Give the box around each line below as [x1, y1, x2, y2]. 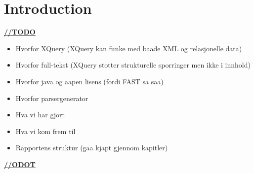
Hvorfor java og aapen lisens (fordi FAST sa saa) [15, 76, 164, 86]
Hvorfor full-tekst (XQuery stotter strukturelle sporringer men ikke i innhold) [15, 60, 251, 70]
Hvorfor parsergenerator [15, 93, 88, 103]
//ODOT [4, 159, 36, 169]
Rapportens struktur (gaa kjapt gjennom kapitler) [15, 142, 168, 153]
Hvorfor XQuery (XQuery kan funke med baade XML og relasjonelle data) [15, 43, 242, 53]
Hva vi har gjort [15, 109, 65, 120]
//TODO [4, 27, 36, 37]
